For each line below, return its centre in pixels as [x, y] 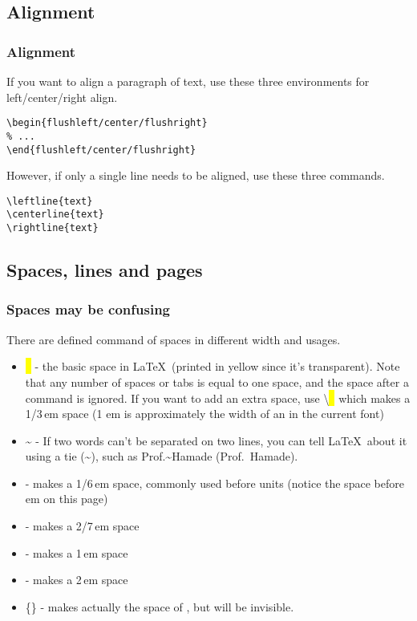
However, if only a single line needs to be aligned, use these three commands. [196, 175]
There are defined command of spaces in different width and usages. [174, 339]
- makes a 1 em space [77, 552]
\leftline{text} [50, 201]
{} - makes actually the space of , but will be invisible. [160, 606]
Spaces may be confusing [89, 309]
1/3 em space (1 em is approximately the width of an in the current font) [204, 414]
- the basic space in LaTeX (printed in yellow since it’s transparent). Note [217, 366]
